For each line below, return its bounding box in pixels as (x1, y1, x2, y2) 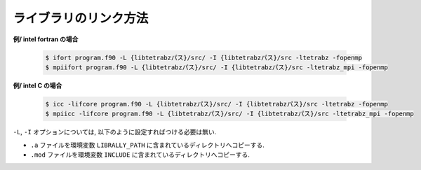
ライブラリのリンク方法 (13, 10, 149, 26)
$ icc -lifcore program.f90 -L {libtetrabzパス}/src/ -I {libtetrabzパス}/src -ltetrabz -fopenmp (45, 100, 389, 108)
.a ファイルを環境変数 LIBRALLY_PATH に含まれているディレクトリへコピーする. (30, 141, 265, 149)
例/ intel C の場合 (13, 81, 62, 90)
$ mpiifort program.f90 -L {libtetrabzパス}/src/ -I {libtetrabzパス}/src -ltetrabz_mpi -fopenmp (45, 63, 389, 71)
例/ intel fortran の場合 (13, 35, 79, 43)
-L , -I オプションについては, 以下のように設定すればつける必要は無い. (13, 128, 217, 136)
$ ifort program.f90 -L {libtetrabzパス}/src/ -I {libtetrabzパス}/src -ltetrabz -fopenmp (45, 53, 363, 62)
